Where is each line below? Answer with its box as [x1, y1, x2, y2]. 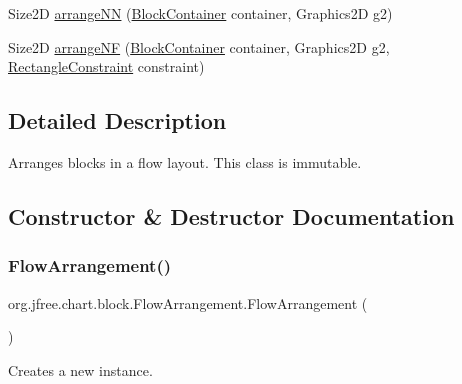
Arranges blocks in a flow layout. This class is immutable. [8, 151, 362, 172]
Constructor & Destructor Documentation [8, 200, 455, 231]
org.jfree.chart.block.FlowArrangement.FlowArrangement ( [8, 292, 368, 313]
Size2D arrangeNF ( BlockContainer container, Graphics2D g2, [8, 36, 390, 57]
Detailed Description [8, 105, 227, 136]
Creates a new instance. [8, 359, 153, 380]
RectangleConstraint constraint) [8, 56, 205, 77]
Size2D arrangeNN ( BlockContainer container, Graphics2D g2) [8, 3, 393, 23]
